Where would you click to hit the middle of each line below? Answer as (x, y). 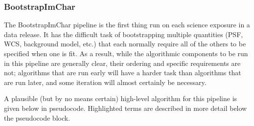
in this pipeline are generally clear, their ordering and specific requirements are (122, 63)
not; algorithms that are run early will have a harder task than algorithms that (123, 73)
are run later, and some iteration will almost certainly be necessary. (105, 82)
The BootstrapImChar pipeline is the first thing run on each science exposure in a (127, 25)
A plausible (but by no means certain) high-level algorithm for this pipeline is (121, 98)
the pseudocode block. (37, 117)
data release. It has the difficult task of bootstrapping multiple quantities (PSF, (124, 34)
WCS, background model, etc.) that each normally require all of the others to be (125, 44)
